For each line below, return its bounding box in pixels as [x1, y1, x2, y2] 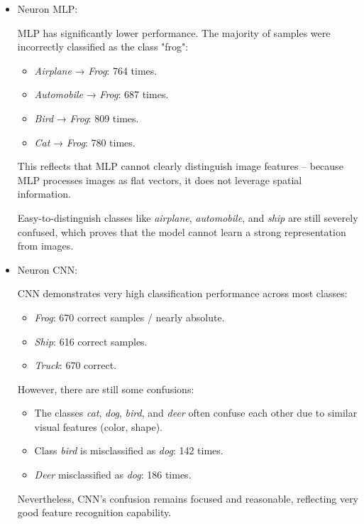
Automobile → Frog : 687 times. [34, 87, 169, 102]
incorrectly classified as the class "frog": [17, 39, 189, 54]
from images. [17, 238, 74, 253]
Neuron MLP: [17, 1, 78, 16]
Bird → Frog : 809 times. [34, 110, 139, 125]
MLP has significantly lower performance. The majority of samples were [17, 25, 331, 40]
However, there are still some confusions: [17, 381, 194, 396]
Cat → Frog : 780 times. [34, 134, 136, 149]
